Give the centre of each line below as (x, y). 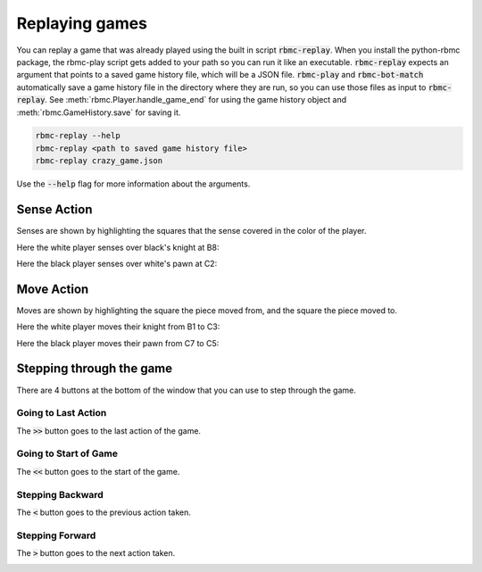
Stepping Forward (56, 535)
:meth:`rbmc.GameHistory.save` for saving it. (99, 112)
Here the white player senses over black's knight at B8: (118, 247)
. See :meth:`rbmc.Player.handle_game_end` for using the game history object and (196, 100)
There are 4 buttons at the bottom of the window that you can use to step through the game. (187, 390)
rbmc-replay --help (78, 136)
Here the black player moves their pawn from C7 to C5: (118, 343)
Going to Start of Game (67, 453)
